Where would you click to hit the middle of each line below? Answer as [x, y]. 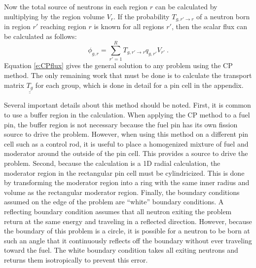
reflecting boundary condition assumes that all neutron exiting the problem [118, 211]
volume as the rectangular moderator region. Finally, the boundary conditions [122, 192]
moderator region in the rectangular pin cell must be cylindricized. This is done [124, 172]
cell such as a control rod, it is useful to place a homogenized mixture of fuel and [126, 143]
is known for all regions [129, 26]
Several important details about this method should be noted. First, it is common [128, 105]
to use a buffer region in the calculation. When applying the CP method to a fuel [127, 115]
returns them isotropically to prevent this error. [76, 259]
